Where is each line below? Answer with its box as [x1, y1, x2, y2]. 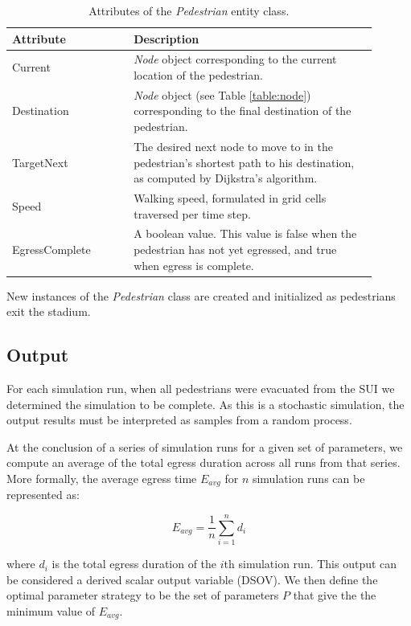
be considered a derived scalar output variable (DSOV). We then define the [6, 571, 378, 587]
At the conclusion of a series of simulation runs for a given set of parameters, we [6, 438, 403, 455]
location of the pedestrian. [134, 67, 263, 84]
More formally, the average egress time [6, 470, 197, 487]
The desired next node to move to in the [134, 137, 334, 154]
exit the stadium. [6, 303, 91, 320]
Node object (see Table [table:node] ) [134, 86, 311, 103]
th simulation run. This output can [224, 555, 397, 572]
